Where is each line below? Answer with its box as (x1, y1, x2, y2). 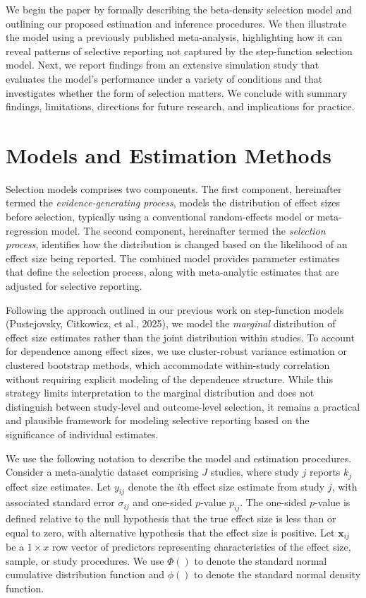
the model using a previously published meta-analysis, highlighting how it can (6, 30, 343, 45)
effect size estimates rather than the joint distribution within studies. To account (6, 329, 355, 344)
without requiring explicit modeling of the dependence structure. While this (6, 371, 333, 386)
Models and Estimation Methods (6, 140, 332, 169)
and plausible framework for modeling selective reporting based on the (6, 413, 310, 428)
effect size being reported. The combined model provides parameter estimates (6, 250, 340, 265)
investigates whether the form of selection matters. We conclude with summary (6, 85, 348, 100)
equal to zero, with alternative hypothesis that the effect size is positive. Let (6, 524, 335, 539)
